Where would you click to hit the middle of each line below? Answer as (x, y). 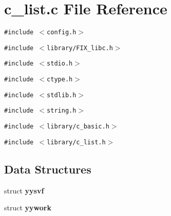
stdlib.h (62, 95)
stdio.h (60, 64)
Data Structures (48, 169)
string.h (62, 111)
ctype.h (60, 80)
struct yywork (28, 208)
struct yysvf (24, 190)
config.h (62, 33)
